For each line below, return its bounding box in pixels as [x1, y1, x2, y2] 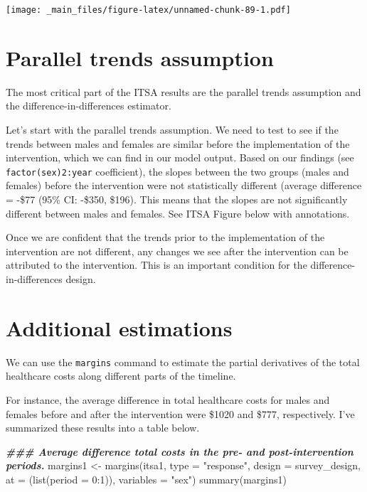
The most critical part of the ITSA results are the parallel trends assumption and [6, 84, 361, 99]
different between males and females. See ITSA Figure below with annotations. [6, 205, 350, 220]
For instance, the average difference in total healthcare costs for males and [6, 392, 330, 407]
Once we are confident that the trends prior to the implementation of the [6, 230, 325, 245]
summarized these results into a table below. [6, 420, 200, 435]
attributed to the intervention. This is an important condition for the [6, 257, 307, 272]
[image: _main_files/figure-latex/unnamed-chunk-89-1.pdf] [6, 5, 291, 15]
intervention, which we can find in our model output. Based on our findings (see [6, 150, 354, 165]
